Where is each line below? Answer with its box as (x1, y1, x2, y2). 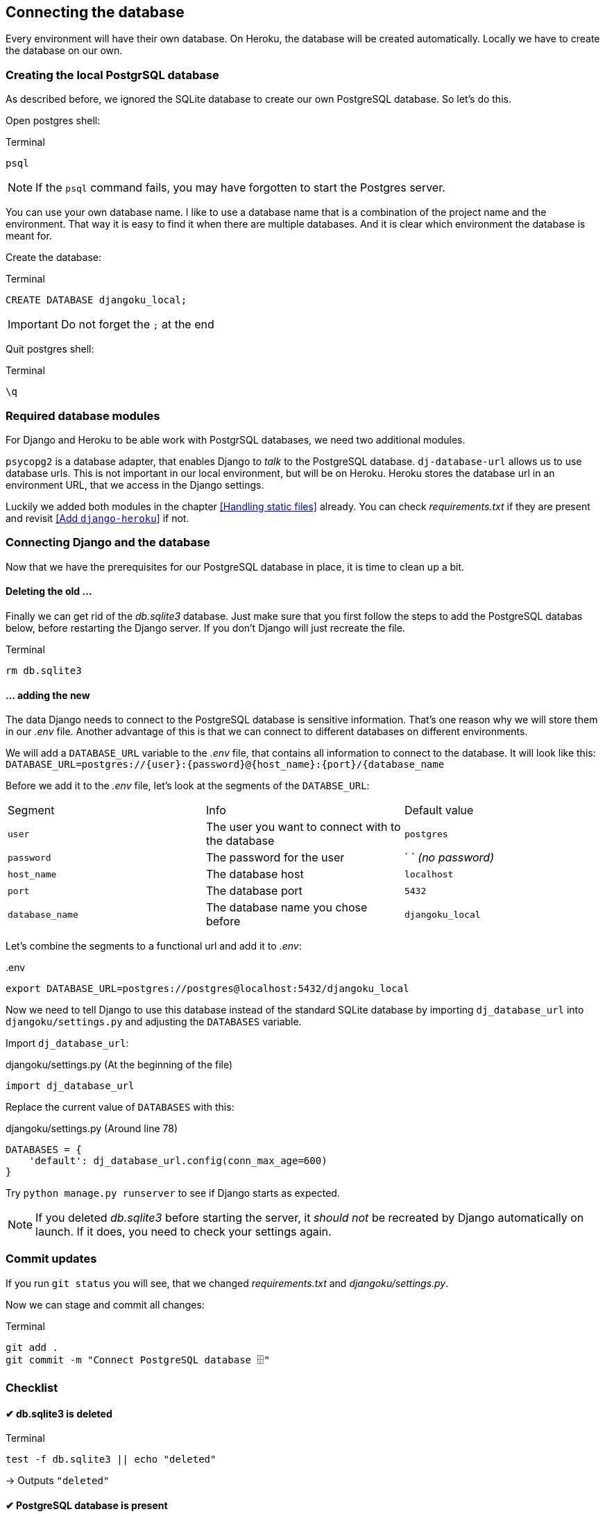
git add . (6, 1341, 58, 1353)
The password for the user (205, 850, 345, 865)
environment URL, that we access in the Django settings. (6, 478, 264, 491)
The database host (205, 867, 304, 882)
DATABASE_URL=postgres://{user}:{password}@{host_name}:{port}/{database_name (6, 759, 445, 771)
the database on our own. (6, 44, 123, 57)
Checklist (6, 1381, 58, 1395)
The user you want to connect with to (205, 820, 401, 834)
